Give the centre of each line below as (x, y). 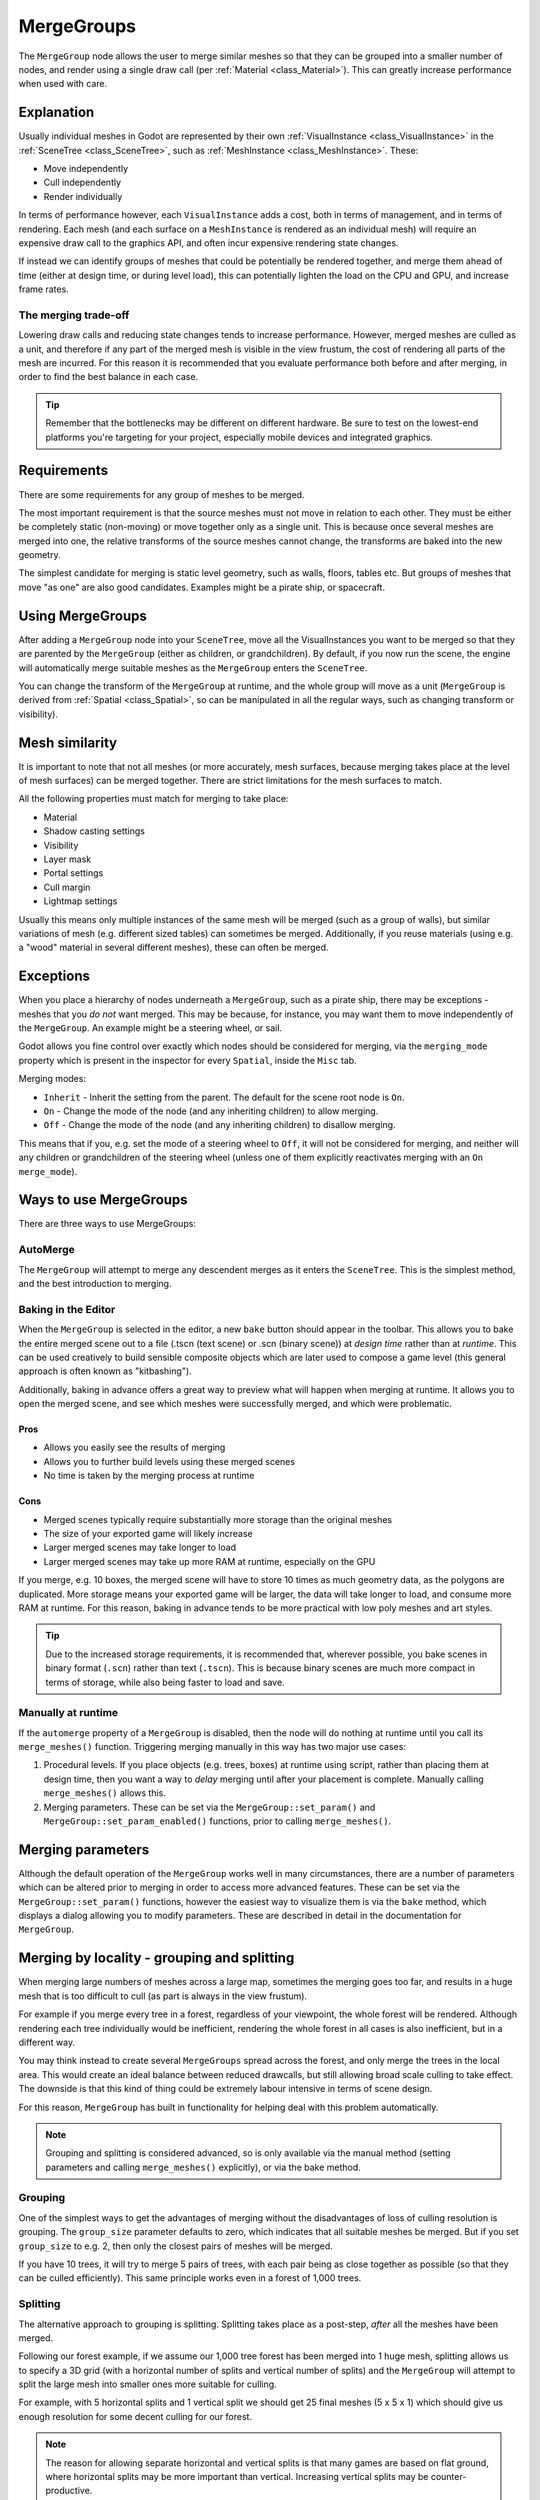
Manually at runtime (68, 1713)
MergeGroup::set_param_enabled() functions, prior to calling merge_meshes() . (217, 1821)
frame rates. (43, 289)
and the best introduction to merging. (95, 1283)
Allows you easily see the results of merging (134, 1447)
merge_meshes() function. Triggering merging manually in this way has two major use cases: (212, 1747)
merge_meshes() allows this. (105, 1793)
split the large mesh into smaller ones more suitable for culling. (147, 2384)
